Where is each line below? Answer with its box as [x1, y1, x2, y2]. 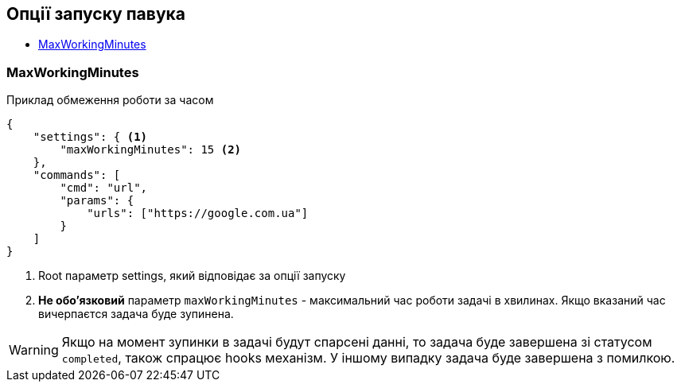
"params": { [60, 194, 134, 208]
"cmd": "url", [60, 181, 148, 195]
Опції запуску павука [6, 4, 185, 24]
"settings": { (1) [33, 130, 148, 144]
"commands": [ [33, 169, 121, 182]
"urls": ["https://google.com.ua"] [87, 207, 309, 220]
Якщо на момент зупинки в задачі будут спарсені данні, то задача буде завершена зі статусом [61, 334, 652, 351]
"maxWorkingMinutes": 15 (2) [60, 143, 242, 157]
